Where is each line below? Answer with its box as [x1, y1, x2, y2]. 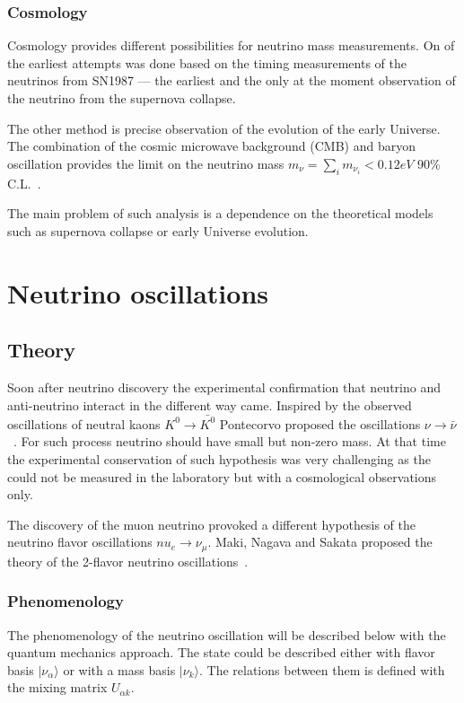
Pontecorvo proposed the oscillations [219, 414, 421, 433]
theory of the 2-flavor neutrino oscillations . [7, 551, 249, 570]
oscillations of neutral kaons [7, 414, 161, 433]
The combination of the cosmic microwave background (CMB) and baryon [7, 136, 416, 155]
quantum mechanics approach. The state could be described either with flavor [7, 643, 435, 662]
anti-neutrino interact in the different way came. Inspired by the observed [7, 395, 412, 414]
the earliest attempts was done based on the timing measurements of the [7, 53, 407, 72]
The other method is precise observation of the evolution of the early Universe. [7, 119, 441, 137]
